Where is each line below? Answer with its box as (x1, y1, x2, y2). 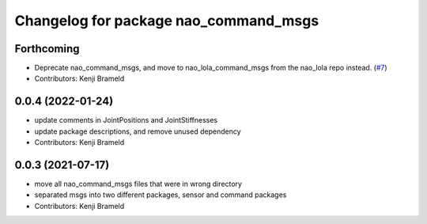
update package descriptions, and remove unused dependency (34, 127, 241, 136)
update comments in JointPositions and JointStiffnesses (34, 116, 217, 125)
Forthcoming (14, 42, 80, 55)
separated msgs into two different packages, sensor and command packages (34, 190, 287, 199)
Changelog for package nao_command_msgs (14, 12, 319, 29)
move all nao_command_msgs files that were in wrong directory (34, 179, 243, 189)
